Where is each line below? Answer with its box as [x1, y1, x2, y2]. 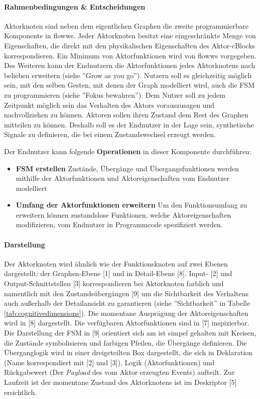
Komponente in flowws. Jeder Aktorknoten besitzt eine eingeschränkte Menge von [4, 30, 256, 41]
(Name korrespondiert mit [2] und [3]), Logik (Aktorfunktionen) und [4, 357, 215, 367]
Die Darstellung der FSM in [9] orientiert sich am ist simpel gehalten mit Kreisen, [4, 327, 256, 338]
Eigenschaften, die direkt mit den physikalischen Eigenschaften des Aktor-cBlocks [4, 40, 255, 50]
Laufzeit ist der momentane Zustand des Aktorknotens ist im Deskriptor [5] [4, 377, 237, 387]
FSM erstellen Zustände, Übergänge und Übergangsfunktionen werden [16, 163, 239, 173]
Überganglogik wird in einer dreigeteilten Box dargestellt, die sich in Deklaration [4, 347, 253, 358]
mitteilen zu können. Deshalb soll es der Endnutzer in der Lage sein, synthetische [4, 119, 254, 129]
